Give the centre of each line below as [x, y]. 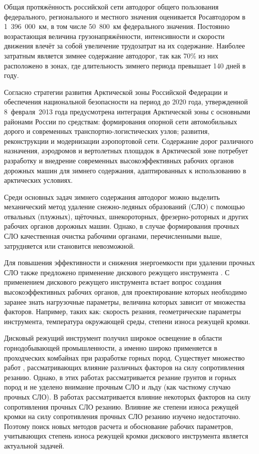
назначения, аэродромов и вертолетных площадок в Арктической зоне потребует [126, 151]
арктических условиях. [38, 180]
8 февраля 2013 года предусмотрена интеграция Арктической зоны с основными [127, 111]
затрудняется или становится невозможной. [69, 245]
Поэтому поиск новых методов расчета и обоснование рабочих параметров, [119, 426]
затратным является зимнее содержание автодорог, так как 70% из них [111, 55]
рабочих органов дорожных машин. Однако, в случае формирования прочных [122, 226]
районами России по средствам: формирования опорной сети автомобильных [121, 121]
